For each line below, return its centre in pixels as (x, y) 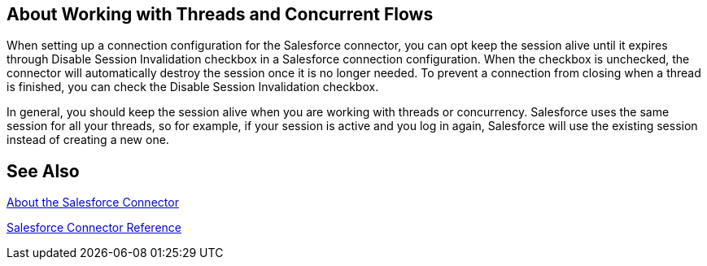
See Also (43, 171)
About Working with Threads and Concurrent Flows (220, 14)
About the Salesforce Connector (93, 203)
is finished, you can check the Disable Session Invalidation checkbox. (193, 87)
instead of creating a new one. (88, 140)
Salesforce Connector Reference (94, 228)
